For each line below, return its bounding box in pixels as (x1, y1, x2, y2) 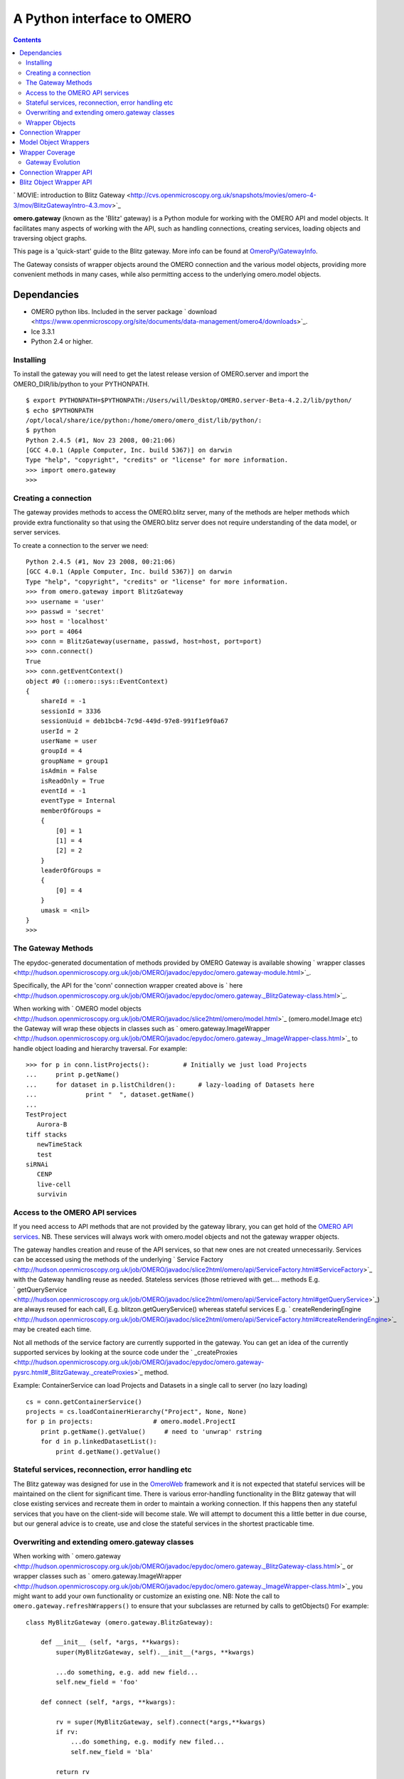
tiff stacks (26, 1130, 68, 1139)
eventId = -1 (40, 786, 86, 795)
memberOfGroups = (40, 806, 101, 815)
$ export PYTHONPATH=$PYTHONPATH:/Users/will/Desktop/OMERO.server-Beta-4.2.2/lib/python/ (26, 396, 352, 405)
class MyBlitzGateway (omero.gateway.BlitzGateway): (26, 1618, 213, 1626)
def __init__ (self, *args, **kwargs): (40, 1638, 180, 1647)
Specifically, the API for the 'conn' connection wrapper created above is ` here (13, 981, 243, 990)
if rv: (55, 1728, 79, 1736)
